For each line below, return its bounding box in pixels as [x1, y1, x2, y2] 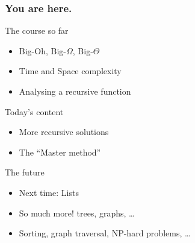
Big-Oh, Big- [19, 44, 66, 57]
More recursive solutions [19, 125, 109, 138]
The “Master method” [19, 145, 101, 158]
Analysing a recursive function [19, 85, 131, 97]
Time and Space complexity [19, 65, 122, 77]
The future [5, 166, 45, 178]
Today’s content [5, 105, 64, 118]
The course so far [5, 24, 69, 37]
